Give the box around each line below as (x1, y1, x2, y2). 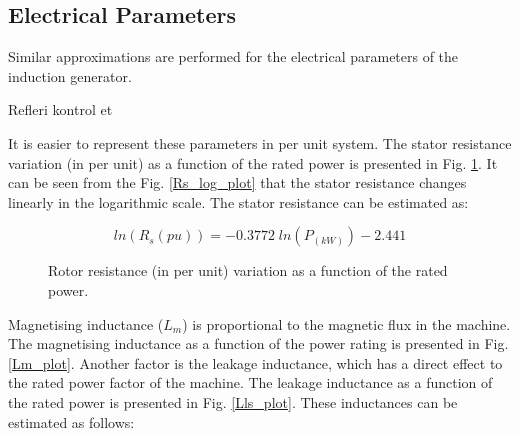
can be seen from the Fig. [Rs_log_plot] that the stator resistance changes (8, 172, 467, 193)
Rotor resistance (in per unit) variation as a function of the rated (48, 260, 448, 281)
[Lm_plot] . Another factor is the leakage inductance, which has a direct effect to (8, 352, 503, 373)
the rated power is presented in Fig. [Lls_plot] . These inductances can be (8, 391, 458, 412)
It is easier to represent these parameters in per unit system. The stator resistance (8, 132, 512, 153)
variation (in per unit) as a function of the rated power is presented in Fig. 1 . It (8, 152, 498, 173)
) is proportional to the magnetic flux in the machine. (182, 313, 511, 334)
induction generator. (8, 65, 132, 86)
